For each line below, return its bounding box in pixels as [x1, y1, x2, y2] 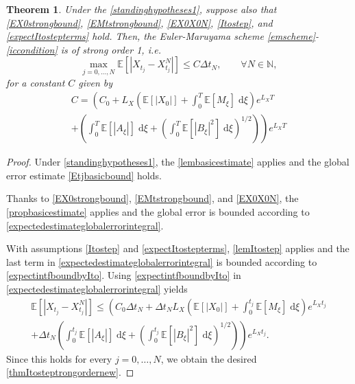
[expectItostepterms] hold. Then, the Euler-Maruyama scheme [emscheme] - [6, 29, 319, 43]
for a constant [6, 75, 65, 89]
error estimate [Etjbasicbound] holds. [6, 168, 162, 182]
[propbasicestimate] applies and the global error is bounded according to [6, 205, 310, 219]
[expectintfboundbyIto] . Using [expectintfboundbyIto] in [6, 268, 241, 282]
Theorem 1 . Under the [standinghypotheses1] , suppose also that [6, 2, 277, 16]
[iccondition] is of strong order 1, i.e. [6, 42, 162, 56]
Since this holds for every [6, 351, 112, 365]
